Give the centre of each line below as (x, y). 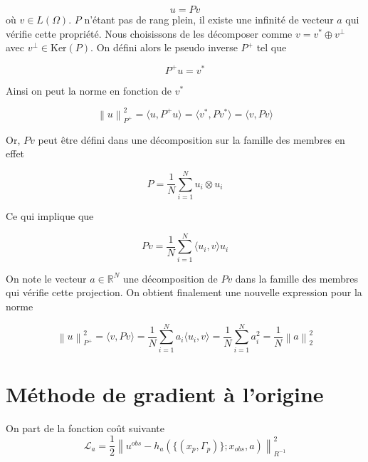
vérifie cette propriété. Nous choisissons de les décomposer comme (149, 33)
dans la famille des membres (296, 278)
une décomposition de (170, 278)
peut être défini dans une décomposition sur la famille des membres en (191, 139)
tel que (272, 47)
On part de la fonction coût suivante (85, 427)
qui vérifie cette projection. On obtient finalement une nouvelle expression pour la (184, 292)
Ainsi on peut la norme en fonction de (89, 90)
